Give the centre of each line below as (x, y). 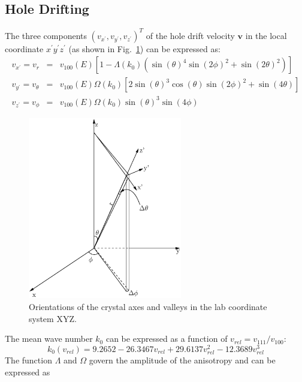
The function (28, 360)
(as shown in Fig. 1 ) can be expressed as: (144, 48)
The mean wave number (49, 339)
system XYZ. (53, 318)
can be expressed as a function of (167, 339)
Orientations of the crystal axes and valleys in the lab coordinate (148, 307)
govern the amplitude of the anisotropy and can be (182, 360)
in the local (266, 35)
